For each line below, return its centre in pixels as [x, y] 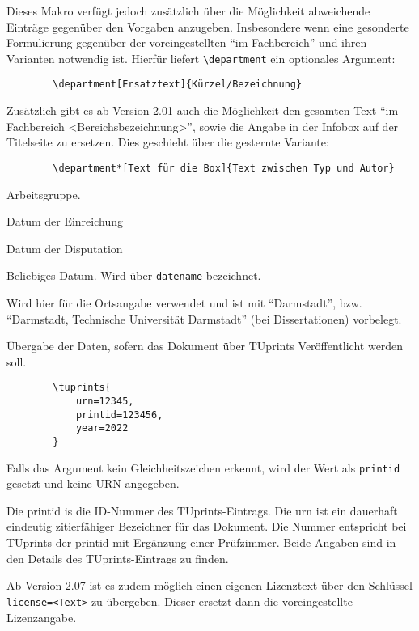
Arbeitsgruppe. [44, 194]
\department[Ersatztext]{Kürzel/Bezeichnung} [178, 85]
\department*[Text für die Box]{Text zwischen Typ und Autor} [224, 168]
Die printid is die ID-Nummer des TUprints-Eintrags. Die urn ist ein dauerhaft [202, 510]
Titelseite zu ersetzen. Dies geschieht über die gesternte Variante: [168, 142]
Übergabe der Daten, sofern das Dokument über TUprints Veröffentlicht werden [205, 346]
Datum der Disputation [65, 248]
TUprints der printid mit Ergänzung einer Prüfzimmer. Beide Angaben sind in [201, 542]
